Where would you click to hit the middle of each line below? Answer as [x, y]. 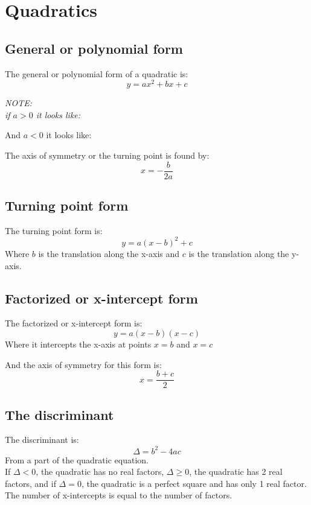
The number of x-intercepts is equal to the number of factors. [119, 495]
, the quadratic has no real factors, [100, 472]
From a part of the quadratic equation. [77, 459]
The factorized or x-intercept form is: [74, 323]
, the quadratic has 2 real [236, 472]
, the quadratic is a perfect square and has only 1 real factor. [194, 483]
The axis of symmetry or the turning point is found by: [107, 155]
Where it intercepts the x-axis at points [78, 344]
